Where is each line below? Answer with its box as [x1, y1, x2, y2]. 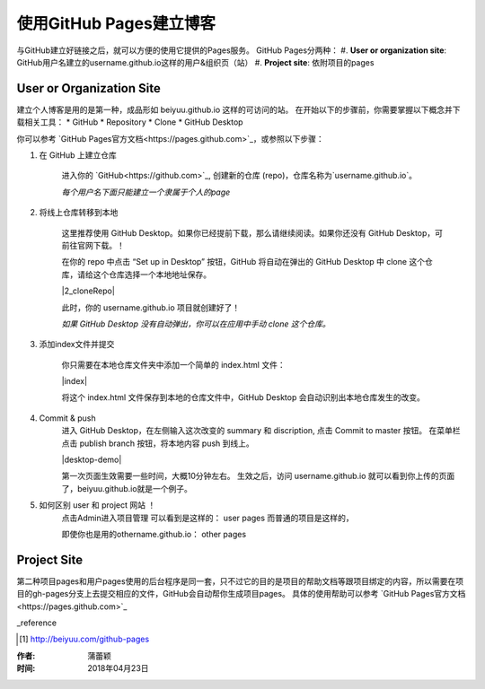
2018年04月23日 [87, 663, 149, 674]
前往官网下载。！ [61, 240, 125, 250]
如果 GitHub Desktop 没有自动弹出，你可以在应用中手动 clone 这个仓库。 [61, 318, 331, 329]
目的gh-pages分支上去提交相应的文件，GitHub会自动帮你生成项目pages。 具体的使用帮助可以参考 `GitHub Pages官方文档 [16, 589, 466, 599]
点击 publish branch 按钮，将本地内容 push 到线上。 [61, 438, 255, 449]
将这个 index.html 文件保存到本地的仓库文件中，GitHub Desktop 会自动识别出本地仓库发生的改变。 [61, 392, 426, 403]
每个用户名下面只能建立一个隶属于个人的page [61, 187, 231, 197]
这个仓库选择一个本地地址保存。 [93, 269, 211, 280]
